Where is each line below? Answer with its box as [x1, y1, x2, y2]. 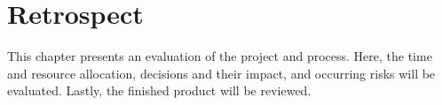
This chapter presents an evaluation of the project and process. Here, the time [7, 47, 432, 65]
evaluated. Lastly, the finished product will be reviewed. [7, 81, 312, 100]
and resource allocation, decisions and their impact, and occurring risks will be [7, 64, 436, 82]
